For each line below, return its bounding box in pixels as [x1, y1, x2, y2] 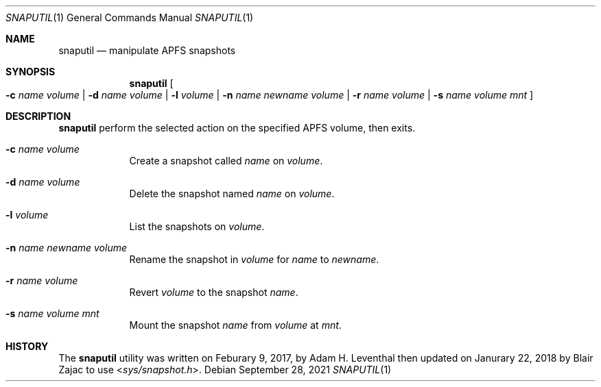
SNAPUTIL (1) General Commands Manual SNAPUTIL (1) [5, 12, 254, 23]
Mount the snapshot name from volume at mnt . [129, 319, 342, 331]
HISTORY [5, 340, 49, 352]
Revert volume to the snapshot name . [129, 286, 298, 298]
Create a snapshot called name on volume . [129, 155, 323, 166]
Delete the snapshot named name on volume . [129, 188, 335, 199]
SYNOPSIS [5, 66, 56, 77]
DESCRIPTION [5, 110, 71, 122]
